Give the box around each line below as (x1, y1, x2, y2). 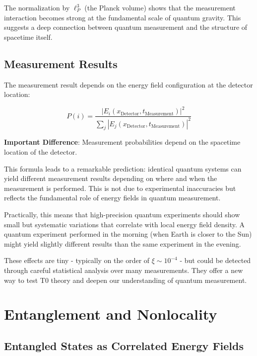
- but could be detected (180, 255, 251, 266)
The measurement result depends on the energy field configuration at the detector (4, 79, 253, 89)
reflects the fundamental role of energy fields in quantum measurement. (4, 192, 221, 203)
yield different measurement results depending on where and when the (4, 173, 217, 183)
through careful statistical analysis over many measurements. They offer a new (4, 265, 243, 275)
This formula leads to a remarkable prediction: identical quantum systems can (4, 163, 242, 174)
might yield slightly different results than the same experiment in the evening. (4, 238, 241, 249)
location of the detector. (4, 147, 77, 157)
